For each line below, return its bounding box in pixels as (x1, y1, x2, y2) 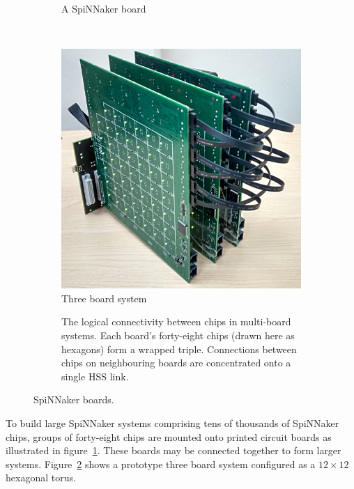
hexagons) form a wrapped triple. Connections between (61, 341, 297, 356)
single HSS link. (61, 368, 129, 383)
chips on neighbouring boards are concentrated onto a (61, 355, 291, 370)
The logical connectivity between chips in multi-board (61, 314, 291, 329)
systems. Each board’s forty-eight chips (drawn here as (61, 327, 295, 342)
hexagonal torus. (6, 470, 76, 485)
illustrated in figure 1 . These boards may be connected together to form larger (6, 443, 341, 458)
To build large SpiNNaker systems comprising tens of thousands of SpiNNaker (6, 415, 339, 430)
